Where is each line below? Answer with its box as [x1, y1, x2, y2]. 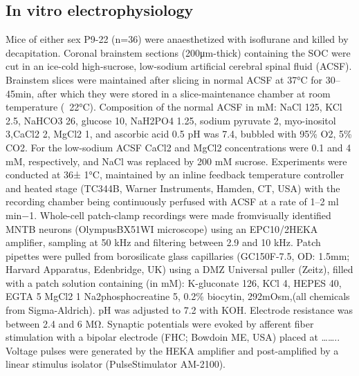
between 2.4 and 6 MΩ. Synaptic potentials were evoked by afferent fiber [6, 316, 314, 330]
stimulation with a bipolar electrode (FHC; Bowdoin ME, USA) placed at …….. [6, 330, 340, 344]
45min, [6, 86, 35, 100]
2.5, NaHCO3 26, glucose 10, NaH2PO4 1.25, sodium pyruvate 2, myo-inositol [6, 113, 336, 127]
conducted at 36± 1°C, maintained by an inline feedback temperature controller [6, 167, 344, 182]
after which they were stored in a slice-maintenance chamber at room [37, 86, 331, 100]
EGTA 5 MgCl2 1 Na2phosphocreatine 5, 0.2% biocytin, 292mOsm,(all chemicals [6, 289, 350, 303]
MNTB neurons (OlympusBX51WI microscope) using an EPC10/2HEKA [6, 221, 318, 236]
